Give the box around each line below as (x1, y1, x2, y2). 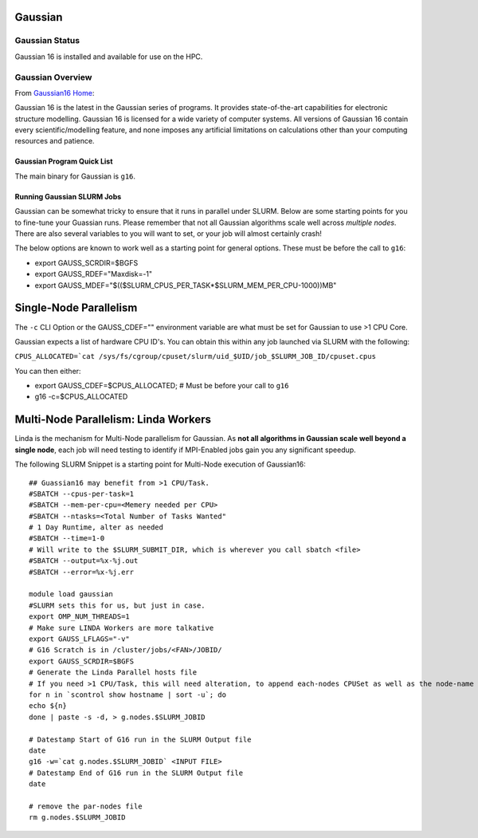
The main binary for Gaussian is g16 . (14, 171, 135, 181)
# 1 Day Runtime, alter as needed (29, 523, 163, 532)
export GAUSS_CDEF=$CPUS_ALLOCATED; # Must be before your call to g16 (34, 381, 289, 391)
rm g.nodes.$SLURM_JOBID (29, 813, 126, 822)
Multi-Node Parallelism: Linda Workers (14, 413, 211, 427)
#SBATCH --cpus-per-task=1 (29, 489, 135, 498)
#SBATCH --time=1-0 (29, 534, 105, 543)
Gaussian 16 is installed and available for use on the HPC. (14, 52, 203, 61)
